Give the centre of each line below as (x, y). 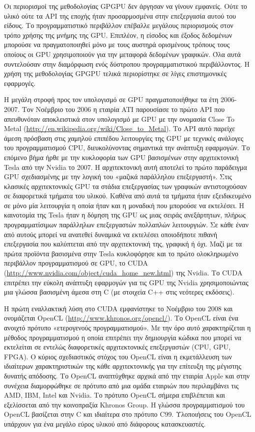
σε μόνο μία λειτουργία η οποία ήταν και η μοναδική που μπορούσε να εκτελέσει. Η (124, 205)
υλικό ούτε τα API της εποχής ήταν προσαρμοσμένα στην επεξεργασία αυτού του (120, 15)
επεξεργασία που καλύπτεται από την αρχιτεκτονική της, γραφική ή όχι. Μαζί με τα (123, 244)
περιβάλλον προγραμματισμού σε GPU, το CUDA (76, 263)
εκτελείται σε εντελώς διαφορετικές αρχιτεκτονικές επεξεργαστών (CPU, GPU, (117, 347)
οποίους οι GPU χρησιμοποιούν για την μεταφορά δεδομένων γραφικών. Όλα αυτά (122, 54)
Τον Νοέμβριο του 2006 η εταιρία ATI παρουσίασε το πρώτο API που (123, 109)
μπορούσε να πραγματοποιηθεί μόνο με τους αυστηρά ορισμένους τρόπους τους (117, 44)
